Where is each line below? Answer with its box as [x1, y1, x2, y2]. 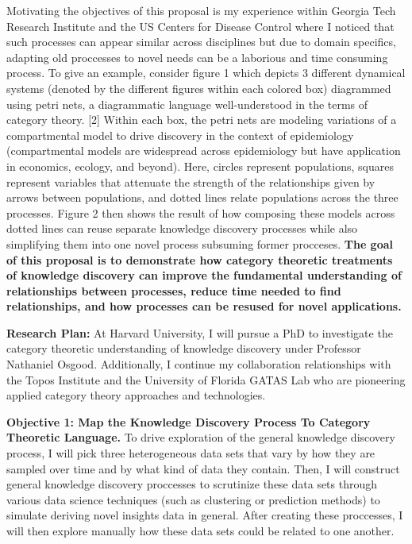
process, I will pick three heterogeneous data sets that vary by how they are [6, 445, 375, 461]
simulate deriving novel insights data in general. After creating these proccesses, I [6, 507, 403, 523]
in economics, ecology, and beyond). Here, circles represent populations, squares [6, 157, 394, 174]
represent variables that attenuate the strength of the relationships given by [6, 173, 375, 190]
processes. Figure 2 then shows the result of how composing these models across [6, 204, 395, 221]
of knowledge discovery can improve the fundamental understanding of [6, 267, 402, 284]
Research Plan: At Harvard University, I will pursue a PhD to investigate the [6, 324, 393, 341]
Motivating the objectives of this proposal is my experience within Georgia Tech [6, 2, 396, 18]
